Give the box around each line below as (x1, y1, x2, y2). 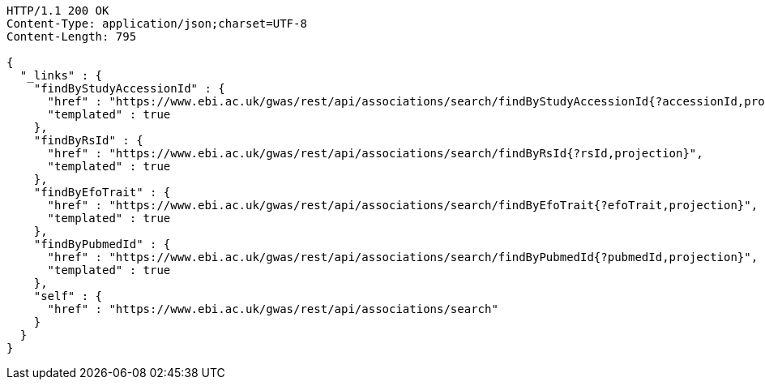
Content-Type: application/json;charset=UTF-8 (6, 17, 307, 30)
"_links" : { (19, 69, 103, 82)
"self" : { (33, 289, 103, 302)
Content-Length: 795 (6, 30, 137, 43)
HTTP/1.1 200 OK (6, 4, 109, 17)
